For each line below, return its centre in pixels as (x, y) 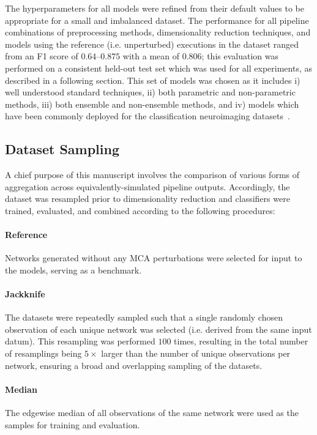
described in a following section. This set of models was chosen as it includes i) (153, 80)
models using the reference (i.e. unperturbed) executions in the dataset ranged (152, 44)
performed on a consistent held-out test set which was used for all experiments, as (158, 68)
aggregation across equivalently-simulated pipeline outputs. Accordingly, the (147, 186)
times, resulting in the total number (241, 341)
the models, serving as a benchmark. (73, 270)
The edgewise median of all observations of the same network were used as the (152, 413)
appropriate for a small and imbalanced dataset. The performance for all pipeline (157, 20)
